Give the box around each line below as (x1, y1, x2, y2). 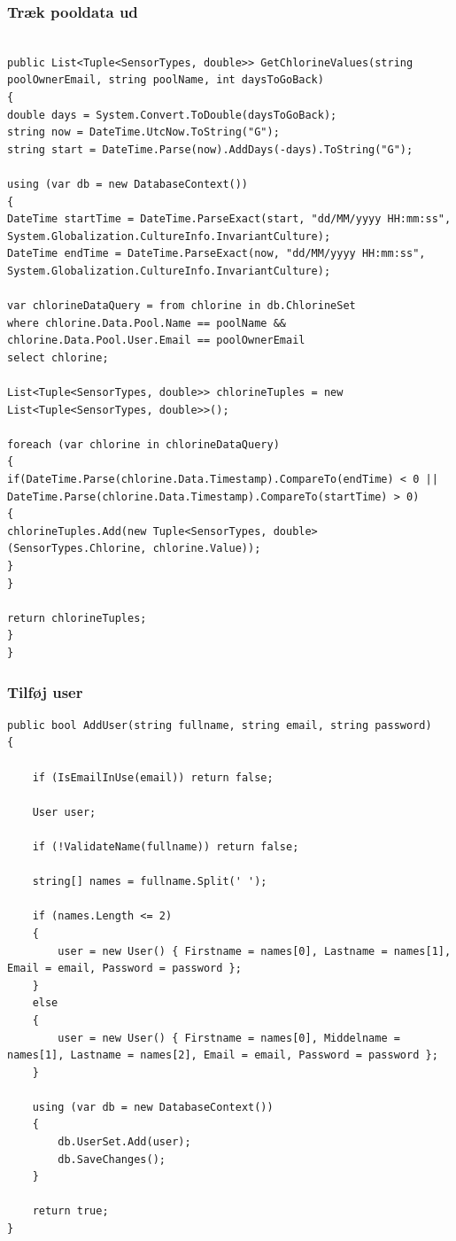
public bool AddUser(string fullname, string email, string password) (7, 718, 432, 732)
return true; (32, 1205, 109, 1218)
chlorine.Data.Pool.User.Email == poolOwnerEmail (7, 334, 305, 347)
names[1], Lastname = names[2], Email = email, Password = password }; (7, 1049, 438, 1062)
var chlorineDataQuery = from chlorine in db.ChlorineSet (7, 299, 356, 313)
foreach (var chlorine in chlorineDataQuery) (7, 438, 280, 451)
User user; (32, 805, 97, 818)
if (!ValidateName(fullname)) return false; (32, 840, 299, 853)
